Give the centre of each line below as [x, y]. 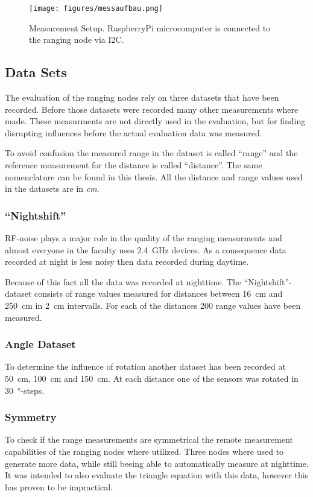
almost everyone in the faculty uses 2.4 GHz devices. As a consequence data [146, 249]
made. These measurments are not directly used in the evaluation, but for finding [155, 121]
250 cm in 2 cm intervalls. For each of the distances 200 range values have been [153, 305]
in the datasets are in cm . [52, 188]
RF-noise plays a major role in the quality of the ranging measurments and [144, 238]
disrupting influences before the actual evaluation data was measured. [134, 132]
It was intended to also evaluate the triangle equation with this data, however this [157, 475]
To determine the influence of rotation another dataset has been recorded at [145, 366]
